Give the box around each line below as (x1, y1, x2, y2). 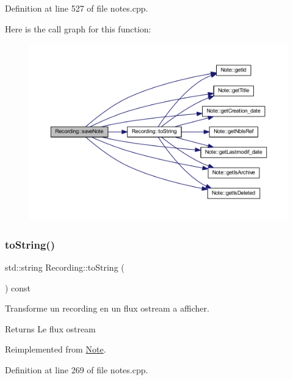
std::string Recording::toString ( (5, 261, 125, 274)
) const (5, 281, 31, 294)
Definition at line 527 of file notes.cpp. (5, 2, 148, 14)
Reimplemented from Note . (5, 343, 106, 356)
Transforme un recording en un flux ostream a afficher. (5, 302, 209, 315)
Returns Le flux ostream (5, 322, 96, 335)
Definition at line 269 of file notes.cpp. (5, 363, 148, 376)
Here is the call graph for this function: (5, 22, 151, 35)
